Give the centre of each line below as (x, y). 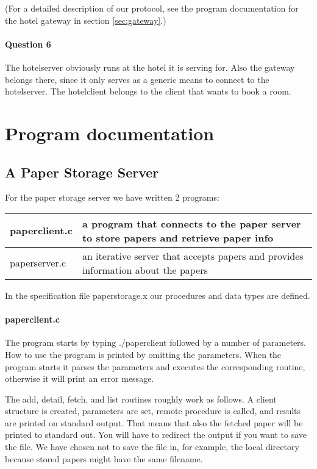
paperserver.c (38, 263)
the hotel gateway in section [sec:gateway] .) (86, 20)
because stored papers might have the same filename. (104, 458)
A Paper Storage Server (82, 172)
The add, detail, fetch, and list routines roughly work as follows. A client (141, 399)
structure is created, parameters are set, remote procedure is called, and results (153, 411)
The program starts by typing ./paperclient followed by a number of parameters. (156, 342)
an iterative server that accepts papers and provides (193, 256)
